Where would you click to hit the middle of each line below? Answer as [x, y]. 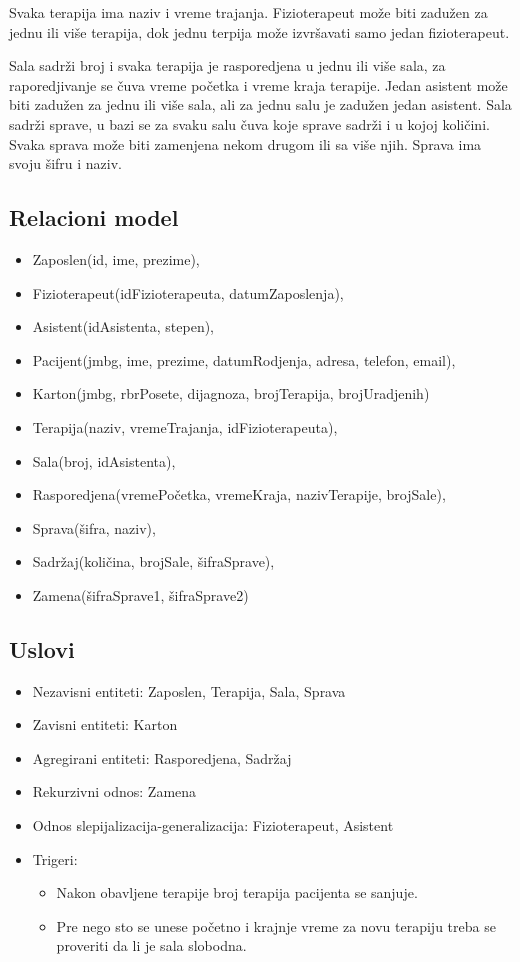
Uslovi [42, 648]
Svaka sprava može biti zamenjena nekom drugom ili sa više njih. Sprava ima [245, 143]
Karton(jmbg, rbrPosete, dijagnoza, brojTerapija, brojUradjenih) [231, 393]
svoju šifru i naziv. [65, 163]
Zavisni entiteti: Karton [105, 724]
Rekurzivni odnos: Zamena [114, 791]
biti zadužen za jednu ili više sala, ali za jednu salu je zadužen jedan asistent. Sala [260, 104]
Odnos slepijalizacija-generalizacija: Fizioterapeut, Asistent [213, 825]
